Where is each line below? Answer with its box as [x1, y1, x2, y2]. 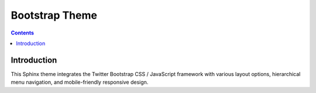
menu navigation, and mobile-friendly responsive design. [11, 79, 149, 86]
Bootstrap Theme [11, 9, 98, 22]
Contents [11, 29, 35, 36]
